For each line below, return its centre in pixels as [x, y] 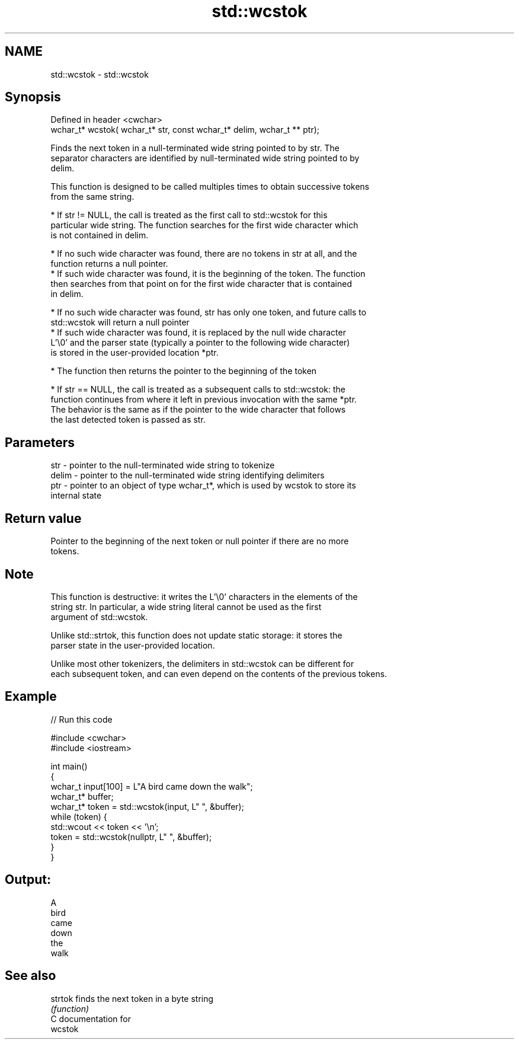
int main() [69, 766]
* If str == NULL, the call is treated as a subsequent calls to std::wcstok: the [198, 389]
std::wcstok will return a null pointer [120, 323]
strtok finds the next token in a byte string [132, 998]
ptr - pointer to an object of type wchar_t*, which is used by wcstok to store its [203, 486]
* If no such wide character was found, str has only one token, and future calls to [209, 312]
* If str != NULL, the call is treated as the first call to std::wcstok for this [189, 215]
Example [31, 697]
